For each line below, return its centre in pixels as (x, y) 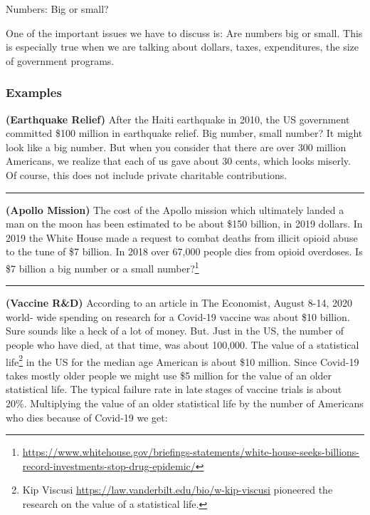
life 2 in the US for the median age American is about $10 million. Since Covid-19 (183, 360)
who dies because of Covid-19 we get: (87, 417)
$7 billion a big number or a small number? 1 (102, 267)
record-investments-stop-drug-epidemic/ (109, 465)
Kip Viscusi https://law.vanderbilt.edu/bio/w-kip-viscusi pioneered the (178, 490)
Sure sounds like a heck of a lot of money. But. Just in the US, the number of (175, 331)
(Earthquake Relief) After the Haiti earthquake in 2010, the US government (178, 119)
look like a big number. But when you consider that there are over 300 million (176, 147)
